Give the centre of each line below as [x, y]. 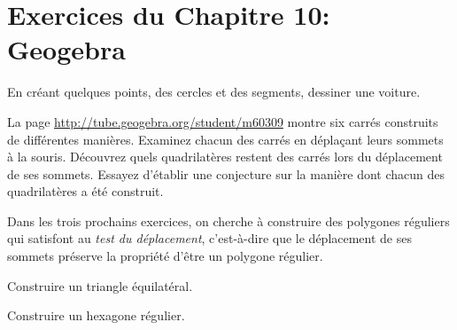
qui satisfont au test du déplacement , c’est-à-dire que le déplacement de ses [209, 238]
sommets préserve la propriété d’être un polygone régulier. [165, 256]
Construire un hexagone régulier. [96, 315]
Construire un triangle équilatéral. [100, 285]
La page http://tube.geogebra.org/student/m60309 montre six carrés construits [223, 121]
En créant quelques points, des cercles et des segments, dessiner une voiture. [214, 92]
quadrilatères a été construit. [85, 191]
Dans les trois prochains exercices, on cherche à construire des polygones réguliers [228, 220]
